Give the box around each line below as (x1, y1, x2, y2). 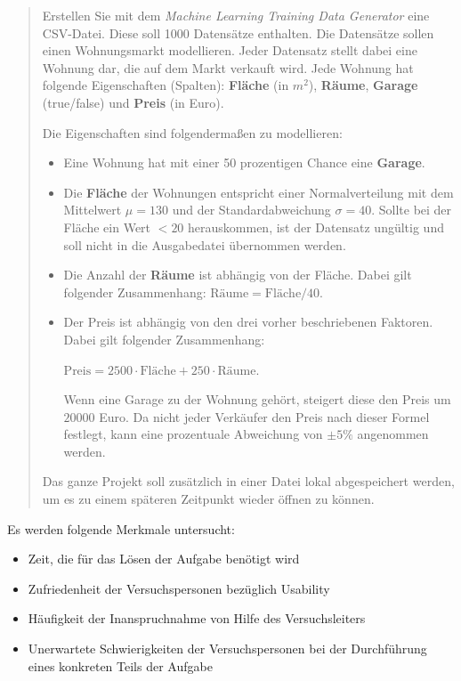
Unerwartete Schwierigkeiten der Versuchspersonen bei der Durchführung (28, 639, 427, 658)
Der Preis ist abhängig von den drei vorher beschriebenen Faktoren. (63, 312, 433, 331)
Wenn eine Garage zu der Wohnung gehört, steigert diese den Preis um (63, 390, 451, 409)
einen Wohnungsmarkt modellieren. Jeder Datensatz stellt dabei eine (42, 41, 417, 60)
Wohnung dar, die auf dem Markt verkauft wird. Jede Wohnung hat (42, 58, 414, 77)
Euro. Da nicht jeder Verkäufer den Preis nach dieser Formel (99, 407, 430, 426)
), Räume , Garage (308, 76, 418, 94)
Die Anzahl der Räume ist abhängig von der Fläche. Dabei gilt (63, 265, 412, 284)
